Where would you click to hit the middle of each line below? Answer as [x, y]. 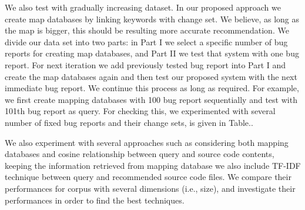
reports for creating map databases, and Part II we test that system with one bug [152, 53]
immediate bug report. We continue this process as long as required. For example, [152, 88]
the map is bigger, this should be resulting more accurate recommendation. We [147, 30]
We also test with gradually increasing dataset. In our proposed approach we [143, 7]
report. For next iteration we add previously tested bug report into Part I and [145, 64]
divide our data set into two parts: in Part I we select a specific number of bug [146, 41]
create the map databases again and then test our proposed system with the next [151, 76]
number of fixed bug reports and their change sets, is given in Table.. [129, 122]
